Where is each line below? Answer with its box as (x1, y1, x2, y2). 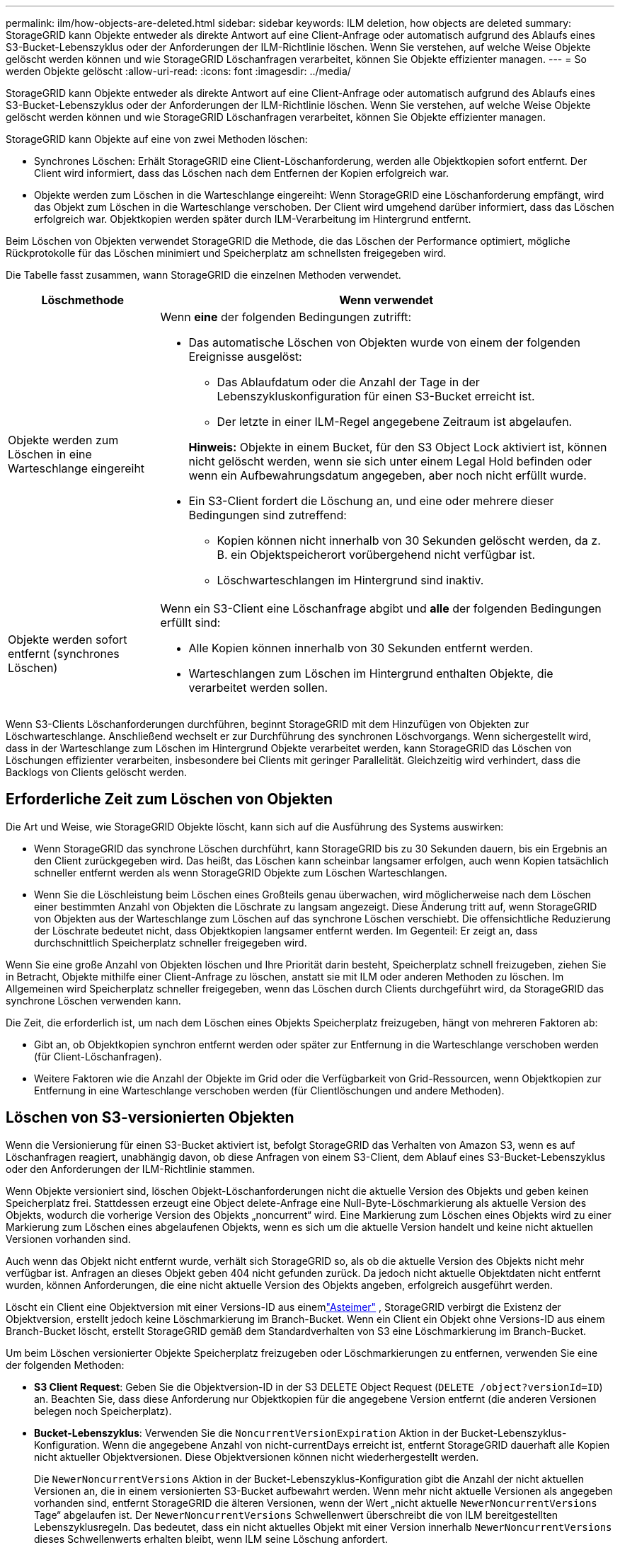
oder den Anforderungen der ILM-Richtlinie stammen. (6, 1162, 256, 1175)
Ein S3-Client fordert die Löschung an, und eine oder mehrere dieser (188, 494, 554, 508)
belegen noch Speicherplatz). (34, 1404, 172, 1417)
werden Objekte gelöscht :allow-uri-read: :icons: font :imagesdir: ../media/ (6, 65, 351, 77)
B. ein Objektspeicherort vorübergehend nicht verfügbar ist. (217, 548, 536, 562)
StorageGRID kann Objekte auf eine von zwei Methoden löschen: (6, 133, 308, 145)
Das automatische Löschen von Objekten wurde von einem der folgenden (188, 335, 581, 349)
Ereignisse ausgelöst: (188, 349, 302, 364)
